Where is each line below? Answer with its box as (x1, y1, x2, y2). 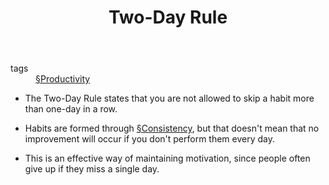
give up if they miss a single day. (24, 163, 160, 175)
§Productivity (35, 73, 91, 85)
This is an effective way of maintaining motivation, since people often (24, 152, 311, 165)
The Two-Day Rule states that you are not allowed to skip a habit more (24, 92, 315, 105)
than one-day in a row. (24, 103, 118, 115)
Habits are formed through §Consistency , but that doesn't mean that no (24, 122, 320, 135)
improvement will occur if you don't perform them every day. (24, 133, 276, 145)
